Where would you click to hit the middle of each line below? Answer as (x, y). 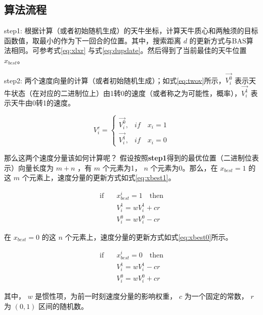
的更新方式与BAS (218, 40)
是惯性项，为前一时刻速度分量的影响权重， (106, 296)
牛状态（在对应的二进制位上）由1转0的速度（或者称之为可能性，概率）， (123, 93)
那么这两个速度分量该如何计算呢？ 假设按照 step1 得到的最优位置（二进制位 (128, 158)
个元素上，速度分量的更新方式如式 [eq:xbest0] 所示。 (149, 237)
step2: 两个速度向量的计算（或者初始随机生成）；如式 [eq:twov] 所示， (115, 80)
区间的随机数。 (63, 306)
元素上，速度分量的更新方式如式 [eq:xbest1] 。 (102, 177)
